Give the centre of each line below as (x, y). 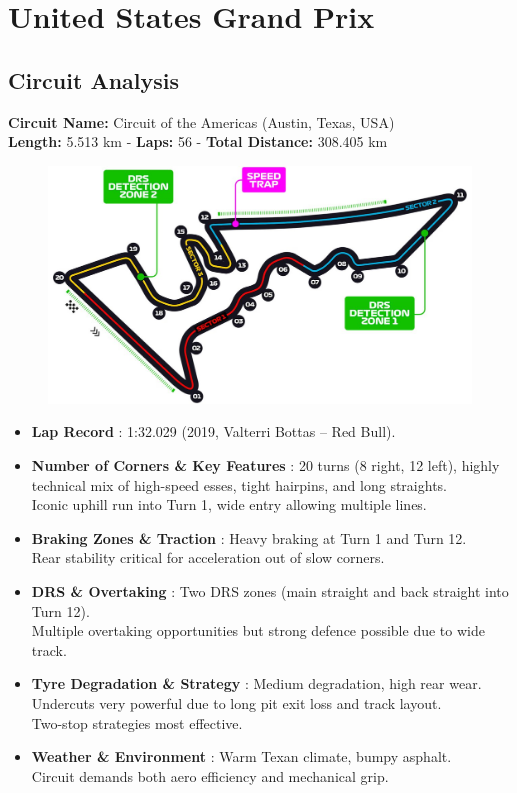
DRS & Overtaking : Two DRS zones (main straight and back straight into (270, 591)
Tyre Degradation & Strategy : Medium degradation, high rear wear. (256, 683)
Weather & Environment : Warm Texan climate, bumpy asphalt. (241, 756)
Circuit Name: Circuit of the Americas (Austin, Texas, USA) (201, 121)
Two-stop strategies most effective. (137, 722)
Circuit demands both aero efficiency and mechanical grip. (210, 775)
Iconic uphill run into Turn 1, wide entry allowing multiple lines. (229, 504)
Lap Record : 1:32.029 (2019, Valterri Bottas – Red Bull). (213, 431)
